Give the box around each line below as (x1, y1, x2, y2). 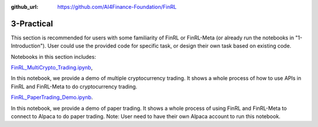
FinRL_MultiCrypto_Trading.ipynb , (11, 64, 93, 71)
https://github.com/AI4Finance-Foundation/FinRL (57, 4, 177, 10)
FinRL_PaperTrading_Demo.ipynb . (11, 94, 94, 101)
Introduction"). (11, 42, 47, 49)
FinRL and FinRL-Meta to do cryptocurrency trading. (11, 83, 138, 90)
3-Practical (11, 18, 53, 29)
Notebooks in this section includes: (11, 53, 97, 60)
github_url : (11, 4, 38, 10)
